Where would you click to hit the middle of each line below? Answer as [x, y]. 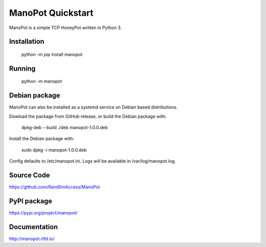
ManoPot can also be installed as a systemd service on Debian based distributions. [93, 107]
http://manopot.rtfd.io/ [32, 239]
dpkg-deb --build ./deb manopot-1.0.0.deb [65, 128]
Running [22, 68]
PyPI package [31, 201]
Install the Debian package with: [42, 139]
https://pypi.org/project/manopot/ [43, 213]
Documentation [33, 227]
